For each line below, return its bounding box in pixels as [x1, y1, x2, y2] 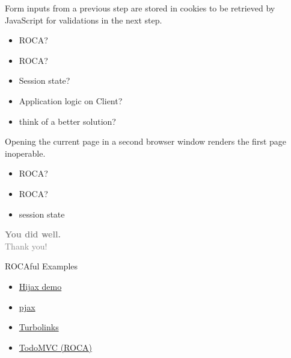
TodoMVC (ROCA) [19, 341, 92, 353]
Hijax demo [19, 280, 62, 292]
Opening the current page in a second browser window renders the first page [5, 135, 287, 148]
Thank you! [5, 239, 47, 252]
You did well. [5, 228, 61, 240]
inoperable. [5, 146, 46, 159]
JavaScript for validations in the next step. [5, 13, 162, 26]
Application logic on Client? [19, 94, 123, 107]
